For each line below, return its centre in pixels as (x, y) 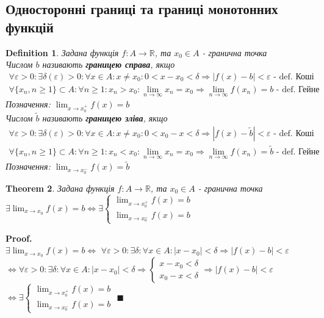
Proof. (19, 238)
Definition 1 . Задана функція (62, 52)
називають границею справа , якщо (109, 64)
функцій (30, 27)
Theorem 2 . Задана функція (60, 188)
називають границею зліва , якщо (105, 118)
